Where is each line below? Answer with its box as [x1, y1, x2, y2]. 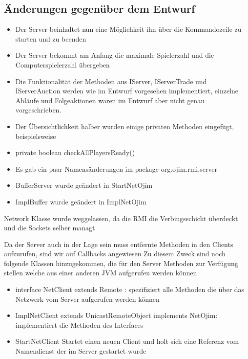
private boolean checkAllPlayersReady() [15, 147, 135, 157]
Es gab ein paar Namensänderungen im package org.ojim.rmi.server [15, 163, 218, 174]
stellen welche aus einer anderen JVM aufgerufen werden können [4, 268, 197, 278]
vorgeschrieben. [15, 105, 62, 115]
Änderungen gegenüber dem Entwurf [4, 1, 195, 16]
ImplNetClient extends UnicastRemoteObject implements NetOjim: [15, 310, 218, 320]
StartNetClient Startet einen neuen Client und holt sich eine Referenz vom [15, 336, 239, 346]
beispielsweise [15, 131, 56, 141]
